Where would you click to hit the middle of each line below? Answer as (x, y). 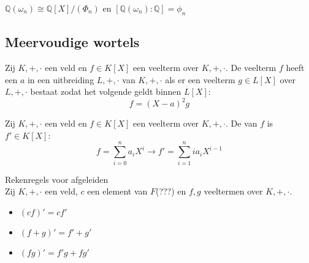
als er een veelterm (200, 79)
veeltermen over (233, 191)
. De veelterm (251, 67)
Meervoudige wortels (72, 42)
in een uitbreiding (61, 79)
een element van (117, 191)
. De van (241, 123)
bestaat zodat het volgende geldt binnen (106, 91)
